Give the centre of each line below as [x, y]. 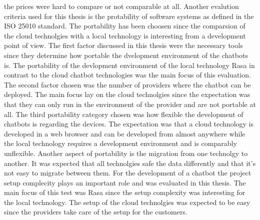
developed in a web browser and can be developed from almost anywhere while [125, 133]
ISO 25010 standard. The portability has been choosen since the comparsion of [125, 26]
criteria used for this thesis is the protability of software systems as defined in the [129, 16]
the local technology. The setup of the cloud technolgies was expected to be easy [127, 202]
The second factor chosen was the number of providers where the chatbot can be [127, 84]
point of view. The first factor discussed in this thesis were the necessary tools [123, 45]
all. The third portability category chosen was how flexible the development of [124, 114]
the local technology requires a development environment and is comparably [120, 143]
